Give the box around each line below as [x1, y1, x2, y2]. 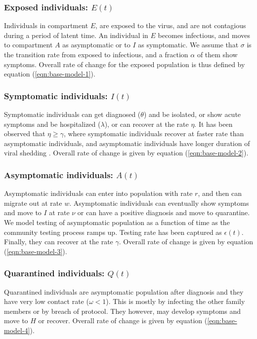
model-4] [4, 325, 30, 335]
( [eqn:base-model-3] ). [4, 246, 67, 256]
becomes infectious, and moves [158, 30, 250, 40]
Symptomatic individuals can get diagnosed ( [4, 109, 141, 119]
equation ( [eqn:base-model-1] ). [4, 69, 95, 79]
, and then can [198, 188, 242, 198]
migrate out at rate [4, 197, 62, 208]
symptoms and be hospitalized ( [4, 118, 101, 129]
